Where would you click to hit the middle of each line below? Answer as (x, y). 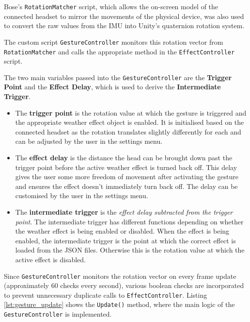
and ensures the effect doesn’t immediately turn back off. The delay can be (126, 186)
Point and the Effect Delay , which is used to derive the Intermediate (112, 87)
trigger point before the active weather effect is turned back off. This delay (126, 167)
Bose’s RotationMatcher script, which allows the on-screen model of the (111, 6)
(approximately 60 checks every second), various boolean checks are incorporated (124, 285)
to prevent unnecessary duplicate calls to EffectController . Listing (106, 295)
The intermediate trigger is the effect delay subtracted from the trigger (124, 212)
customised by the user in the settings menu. (82, 195)
